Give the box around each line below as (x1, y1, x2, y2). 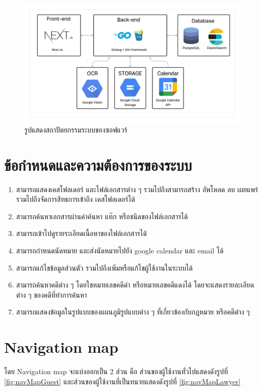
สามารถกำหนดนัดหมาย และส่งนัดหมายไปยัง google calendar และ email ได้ (16, 245, 224, 255)
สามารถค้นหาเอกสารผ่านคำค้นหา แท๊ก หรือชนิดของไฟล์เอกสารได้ (16, 211, 188, 221)
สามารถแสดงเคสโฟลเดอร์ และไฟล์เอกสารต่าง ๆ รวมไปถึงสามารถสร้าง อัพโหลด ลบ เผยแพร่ (16, 184, 258, 194)
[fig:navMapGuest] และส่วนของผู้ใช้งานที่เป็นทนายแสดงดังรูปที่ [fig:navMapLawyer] (4, 376, 241, 386)
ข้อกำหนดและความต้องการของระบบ (4, 154, 192, 175)
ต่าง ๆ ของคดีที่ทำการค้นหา (16, 289, 87, 300)
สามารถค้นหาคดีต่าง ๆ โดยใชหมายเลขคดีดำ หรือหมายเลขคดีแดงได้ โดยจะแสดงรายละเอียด (16, 279, 254, 290)
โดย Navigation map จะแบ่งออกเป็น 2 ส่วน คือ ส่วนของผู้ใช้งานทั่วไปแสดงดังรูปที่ (4, 366, 228, 377)
